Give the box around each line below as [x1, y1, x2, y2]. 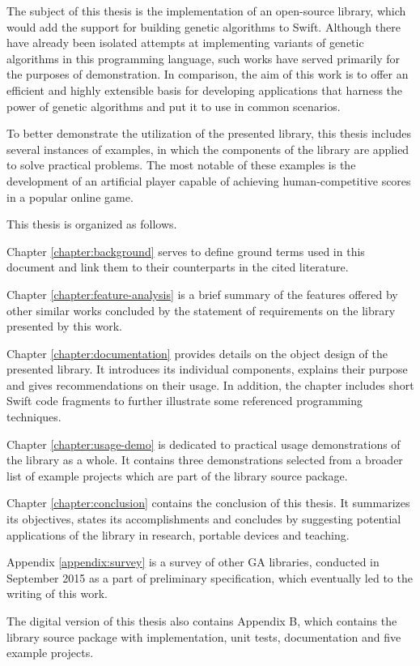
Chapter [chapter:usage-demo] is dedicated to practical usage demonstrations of [6, 435, 401, 452]
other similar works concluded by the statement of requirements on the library [6, 301, 396, 318]
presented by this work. [6, 318, 122, 335]
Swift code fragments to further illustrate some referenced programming [6, 392, 363, 409]
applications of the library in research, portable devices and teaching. [6, 526, 350, 543]
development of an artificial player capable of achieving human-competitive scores [6, 172, 411, 189]
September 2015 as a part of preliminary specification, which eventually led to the [6, 569, 413, 586]
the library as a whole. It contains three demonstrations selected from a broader [6, 451, 403, 468]
